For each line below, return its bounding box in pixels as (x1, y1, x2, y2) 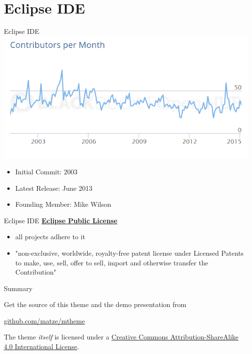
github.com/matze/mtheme (4, 315, 85, 325)
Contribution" (15, 267, 57, 277)
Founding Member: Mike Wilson (15, 199, 111, 209)
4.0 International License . (4, 341, 79, 352)
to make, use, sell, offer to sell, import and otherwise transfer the (15, 257, 208, 267)
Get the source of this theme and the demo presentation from (4, 299, 187, 309)
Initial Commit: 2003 (15, 166, 78, 176)
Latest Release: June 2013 (15, 183, 93, 193)
